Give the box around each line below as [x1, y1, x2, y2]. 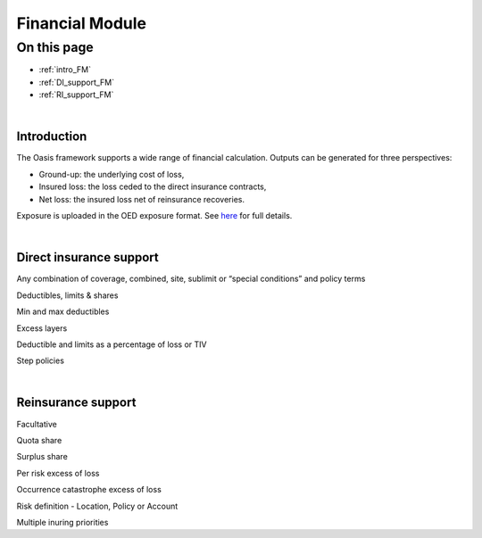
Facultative [16, 418, 57, 429]
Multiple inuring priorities [16, 517, 109, 527]
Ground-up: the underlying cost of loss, [38, 169, 185, 179]
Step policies [16, 355, 64, 366]
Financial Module [16, 13, 147, 33]
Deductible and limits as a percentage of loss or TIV [16, 339, 207, 350]
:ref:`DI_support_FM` [38, 77, 115, 87]
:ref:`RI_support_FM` [38, 89, 114, 100]
